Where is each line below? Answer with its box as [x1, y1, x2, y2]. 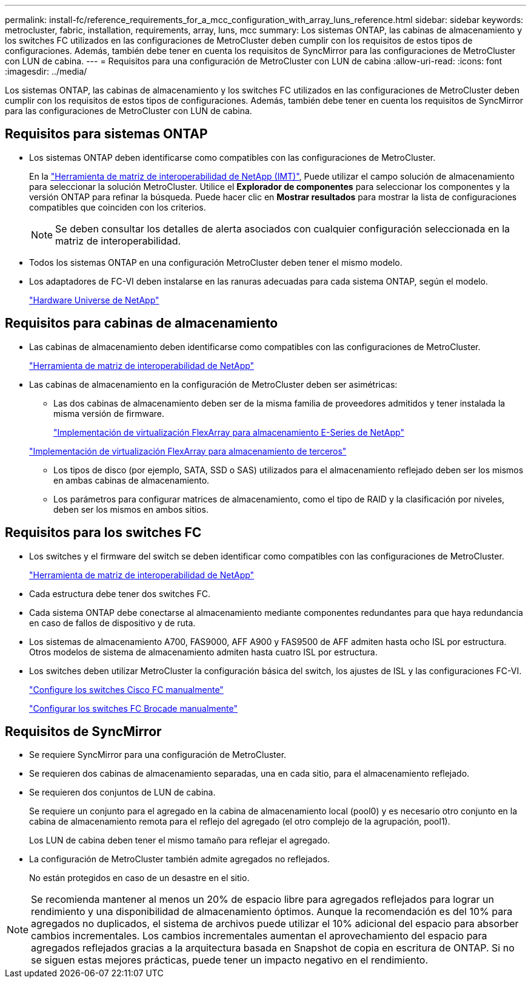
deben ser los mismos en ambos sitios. [53, 504, 209, 515]
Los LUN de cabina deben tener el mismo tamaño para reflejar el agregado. [29, 835, 330, 846]
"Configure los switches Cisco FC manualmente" [29, 684, 224, 695]
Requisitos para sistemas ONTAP [5, 126, 208, 142]
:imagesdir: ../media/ [5, 66, 87, 76]
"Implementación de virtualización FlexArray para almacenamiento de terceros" [29, 445, 347, 456]
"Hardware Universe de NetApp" [29, 294, 159, 305]
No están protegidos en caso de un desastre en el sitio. [29, 873, 250, 883]
